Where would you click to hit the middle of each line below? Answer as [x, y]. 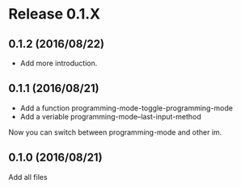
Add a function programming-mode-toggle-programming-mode [126, 108]
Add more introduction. [59, 63]
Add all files [28, 177]
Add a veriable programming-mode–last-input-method [111, 116]
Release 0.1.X [55, 14]
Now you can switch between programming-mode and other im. [115, 132]
